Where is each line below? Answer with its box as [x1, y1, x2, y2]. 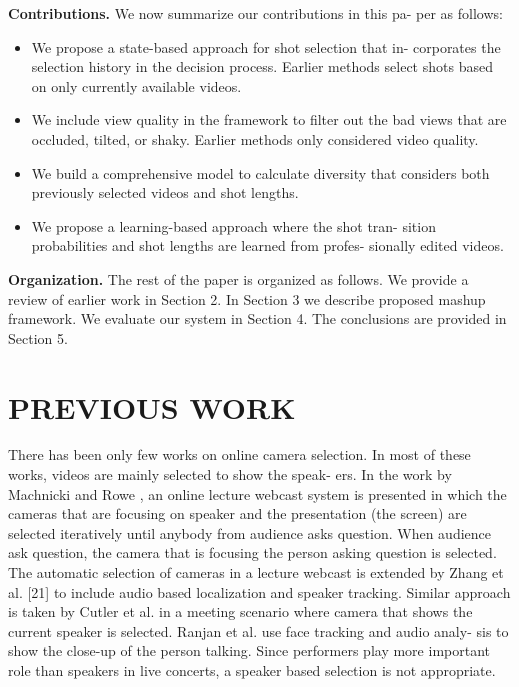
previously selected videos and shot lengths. [31, 182, 299, 203]
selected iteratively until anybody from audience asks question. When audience [8, 522, 492, 543]
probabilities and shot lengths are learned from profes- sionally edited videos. [31, 235, 504, 256]
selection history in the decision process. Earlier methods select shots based [31, 56, 493, 77]
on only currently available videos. [31, 75, 242, 96]
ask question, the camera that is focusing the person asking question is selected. [8, 542, 497, 563]
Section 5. [8, 327, 68, 348]
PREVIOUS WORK [8, 386, 296, 427]
